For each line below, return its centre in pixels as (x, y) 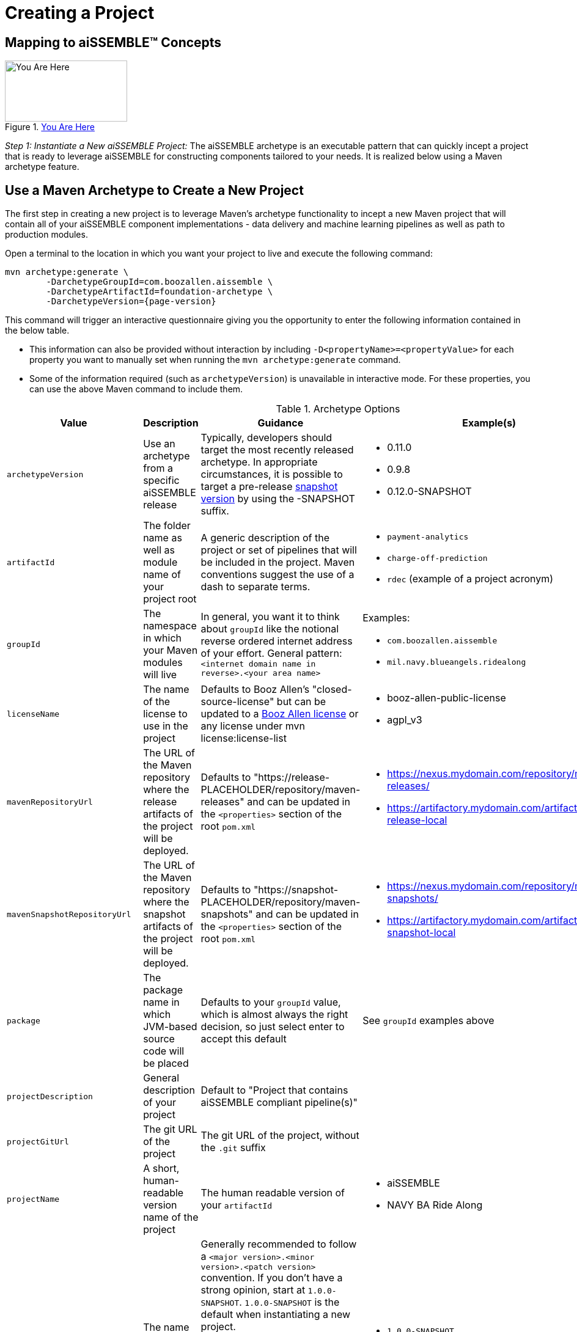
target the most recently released (277, 450)
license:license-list (244, 738)
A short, (161, 1169)
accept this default (244, 1039)
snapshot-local (421, 933)
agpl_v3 (405, 720)
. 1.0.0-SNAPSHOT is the (289, 1302)
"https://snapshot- (296, 890)
